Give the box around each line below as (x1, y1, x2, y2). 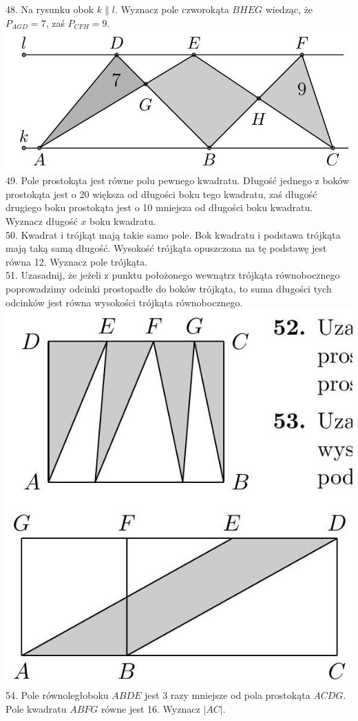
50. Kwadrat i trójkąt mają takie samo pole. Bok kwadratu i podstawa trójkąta (6, 227, 341, 241)
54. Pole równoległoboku (6, 688, 109, 702)
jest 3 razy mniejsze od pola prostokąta (145, 688, 310, 702)
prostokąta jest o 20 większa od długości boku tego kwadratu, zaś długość (6, 186, 317, 201)
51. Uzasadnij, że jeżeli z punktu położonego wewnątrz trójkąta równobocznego (6, 268, 340, 282)
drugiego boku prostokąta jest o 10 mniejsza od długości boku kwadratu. (6, 200, 313, 215)
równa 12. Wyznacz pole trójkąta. (6, 254, 148, 268)
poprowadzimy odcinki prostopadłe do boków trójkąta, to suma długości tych (6, 281, 332, 295)
